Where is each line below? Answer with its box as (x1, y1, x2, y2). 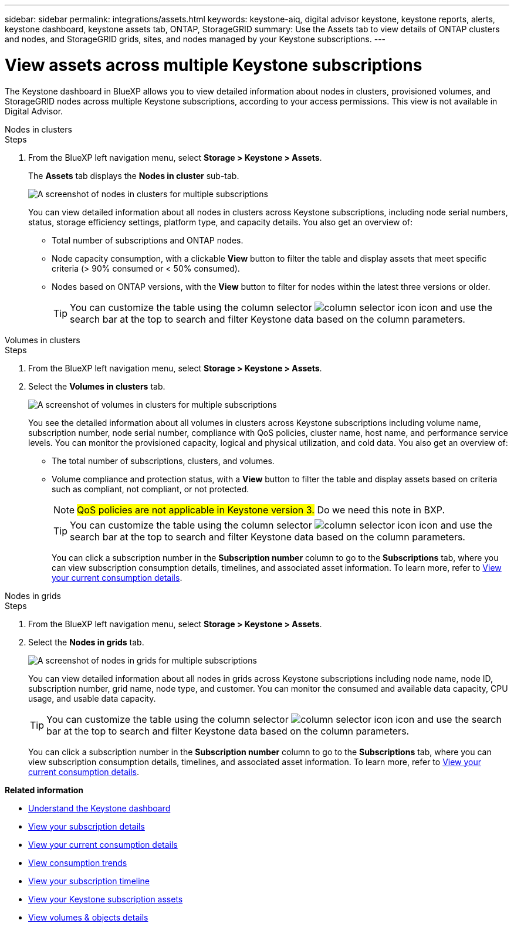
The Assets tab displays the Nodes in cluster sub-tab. (28, 170, 239, 181)
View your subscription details (28, 821, 145, 831)
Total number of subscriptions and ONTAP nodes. (52, 235, 244, 245)
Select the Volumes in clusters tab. (28, 381, 165, 391)
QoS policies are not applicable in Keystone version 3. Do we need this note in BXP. (77, 503, 445, 516)
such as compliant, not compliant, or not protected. (52, 483, 249, 494)
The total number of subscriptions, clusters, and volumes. (52, 455, 275, 466)
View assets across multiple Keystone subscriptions (5, 55, 422, 75)
